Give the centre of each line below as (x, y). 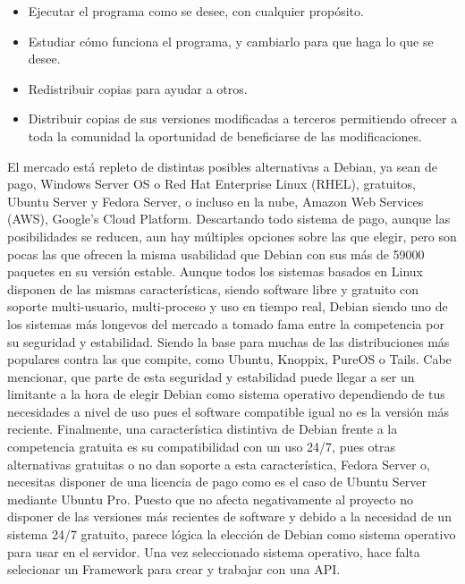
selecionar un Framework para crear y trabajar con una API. (174, 569)
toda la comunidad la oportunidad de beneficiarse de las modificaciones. (225, 135)
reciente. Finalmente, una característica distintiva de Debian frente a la (203, 429)
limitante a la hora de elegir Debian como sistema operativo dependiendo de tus (226, 394)
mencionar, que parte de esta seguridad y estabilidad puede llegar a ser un (211, 376)
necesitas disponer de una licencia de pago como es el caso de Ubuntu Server (217, 482)
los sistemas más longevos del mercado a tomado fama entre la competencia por (226, 323)
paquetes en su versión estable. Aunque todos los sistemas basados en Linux (215, 271)
